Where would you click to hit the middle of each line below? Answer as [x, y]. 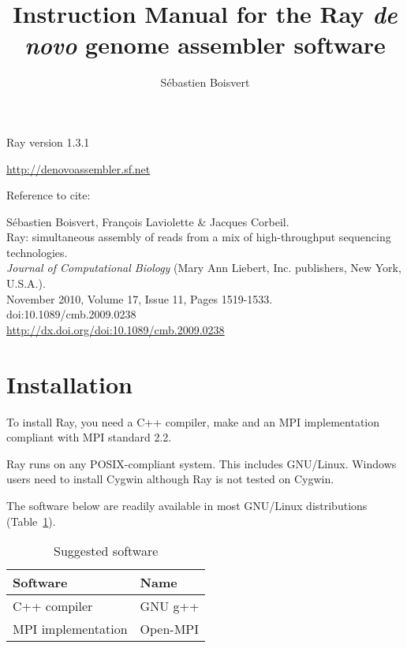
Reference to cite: [49, 195]
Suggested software [106, 551]
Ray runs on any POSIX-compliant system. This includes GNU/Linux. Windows [202, 463]
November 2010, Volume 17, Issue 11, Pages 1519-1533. [140, 298]
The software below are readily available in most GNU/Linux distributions [187, 505]
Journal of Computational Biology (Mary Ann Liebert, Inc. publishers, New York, [204, 268]
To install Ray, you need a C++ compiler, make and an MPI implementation [193, 421]
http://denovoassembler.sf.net [78, 168]
